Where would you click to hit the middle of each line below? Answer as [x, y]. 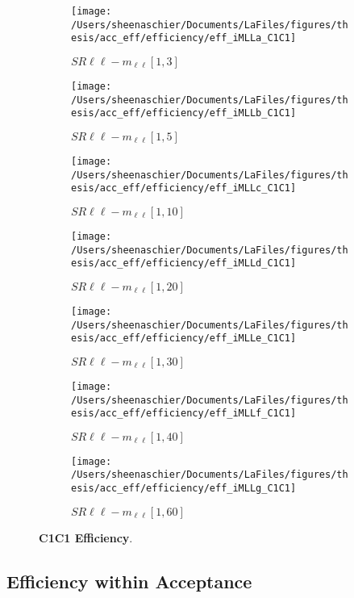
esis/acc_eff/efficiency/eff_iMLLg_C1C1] [184, 489]
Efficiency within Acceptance [129, 581]
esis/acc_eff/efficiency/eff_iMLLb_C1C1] [184, 113]
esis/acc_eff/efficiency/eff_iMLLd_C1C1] [184, 263]
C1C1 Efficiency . [86, 537]
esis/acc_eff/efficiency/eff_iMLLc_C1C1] [184, 188]
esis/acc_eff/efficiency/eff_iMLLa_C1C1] [184, 38]
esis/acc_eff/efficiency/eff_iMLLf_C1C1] [184, 414]
